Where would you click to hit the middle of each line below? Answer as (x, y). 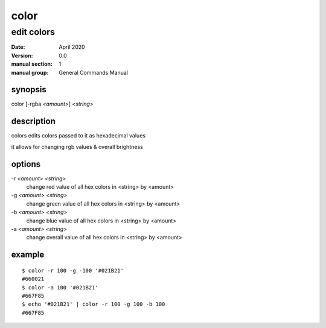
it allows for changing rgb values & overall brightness (77, 147)
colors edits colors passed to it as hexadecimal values (78, 136)
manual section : (32, 64)
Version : (22, 55)
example (28, 255)
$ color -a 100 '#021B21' (60, 287)
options (26, 164)
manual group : (30, 72)
